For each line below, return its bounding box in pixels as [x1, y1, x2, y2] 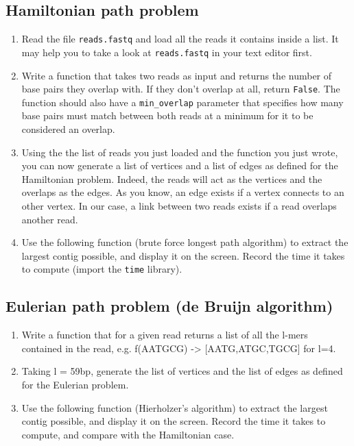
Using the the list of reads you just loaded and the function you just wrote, [21, 145, 338, 159]
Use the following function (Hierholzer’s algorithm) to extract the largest [21, 400, 328, 414]
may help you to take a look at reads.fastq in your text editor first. [21, 45, 312, 59]
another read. [21, 212, 78, 226]
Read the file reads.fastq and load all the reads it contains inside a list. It [21, 32, 339, 46]
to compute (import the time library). [21, 262, 182, 276]
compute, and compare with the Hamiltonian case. [21, 427, 235, 441]
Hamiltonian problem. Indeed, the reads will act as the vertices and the [21, 171, 322, 186]
